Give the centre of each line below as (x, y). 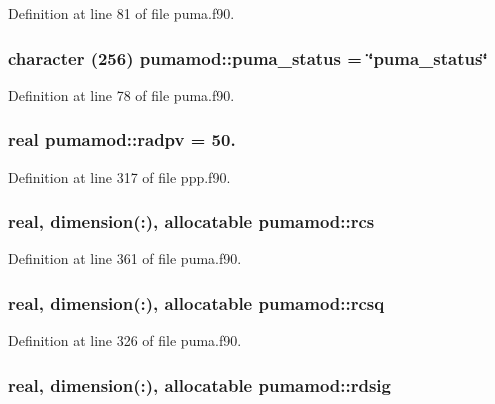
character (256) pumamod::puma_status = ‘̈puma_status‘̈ (248, 57)
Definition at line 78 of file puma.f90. (121, 94)
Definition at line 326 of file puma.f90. (125, 340)
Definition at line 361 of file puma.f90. (125, 258)
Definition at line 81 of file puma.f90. (121, 13)
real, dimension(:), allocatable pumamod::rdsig (199, 384)
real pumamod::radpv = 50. (122, 139)
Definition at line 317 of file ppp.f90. (119, 176)
